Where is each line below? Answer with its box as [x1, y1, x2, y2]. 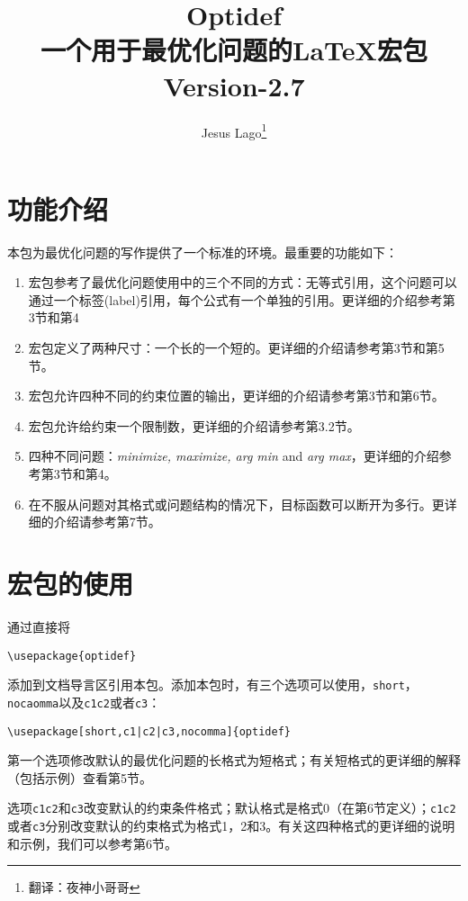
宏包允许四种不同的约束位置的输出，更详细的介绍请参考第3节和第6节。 [28, 386, 445, 405]
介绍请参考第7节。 [53, 512, 161, 531]
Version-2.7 [163, 67, 305, 104]
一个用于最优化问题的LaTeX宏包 [40, 32, 427, 68]
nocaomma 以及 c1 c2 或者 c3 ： [7, 692, 161, 711]
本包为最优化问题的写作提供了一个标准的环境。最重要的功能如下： [7, 242, 398, 261]
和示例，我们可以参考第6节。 [7, 833, 177, 852]
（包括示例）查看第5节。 [7, 768, 152, 787]
